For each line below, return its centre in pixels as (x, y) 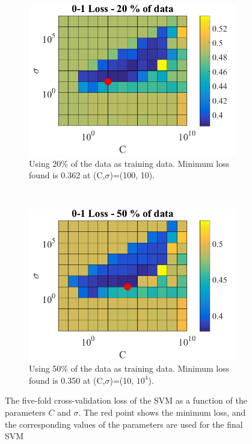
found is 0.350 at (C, (67, 380)
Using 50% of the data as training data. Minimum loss (129, 368)
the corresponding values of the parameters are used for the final (124, 424)
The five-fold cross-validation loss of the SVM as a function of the (126, 400)
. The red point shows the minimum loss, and (162, 412)
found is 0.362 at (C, (67, 175)
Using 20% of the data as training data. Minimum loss (129, 163)
